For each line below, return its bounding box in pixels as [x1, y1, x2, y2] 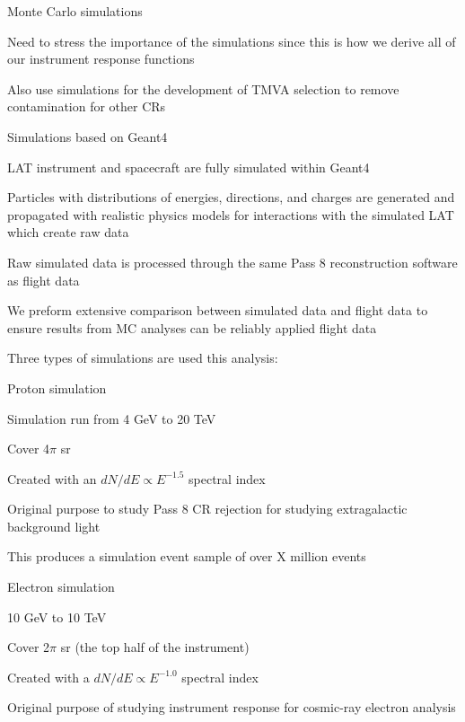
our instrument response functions [7, 49, 195, 68]
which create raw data [7, 223, 129, 242]
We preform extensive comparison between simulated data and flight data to [7, 301, 428, 320]
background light [7, 516, 101, 535]
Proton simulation [7, 378, 107, 397]
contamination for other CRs [7, 97, 166, 116]
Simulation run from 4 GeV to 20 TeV [7, 409, 216, 427]
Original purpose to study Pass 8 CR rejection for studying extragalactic [7, 499, 408, 518]
